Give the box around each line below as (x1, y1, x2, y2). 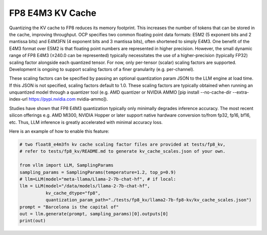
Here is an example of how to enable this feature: (9, 128, 110, 134)
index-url (9, 96, 28, 102)
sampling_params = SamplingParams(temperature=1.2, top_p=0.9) (19, 169, 177, 175)
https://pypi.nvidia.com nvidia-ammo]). (28, 96, 108, 102)
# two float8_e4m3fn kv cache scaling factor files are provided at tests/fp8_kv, (19, 142, 226, 147)
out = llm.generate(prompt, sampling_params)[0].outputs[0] (19, 211, 169, 217)
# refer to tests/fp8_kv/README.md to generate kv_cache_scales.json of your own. (19, 149, 226, 154)
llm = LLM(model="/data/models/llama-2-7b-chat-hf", (19, 183, 150, 189)
